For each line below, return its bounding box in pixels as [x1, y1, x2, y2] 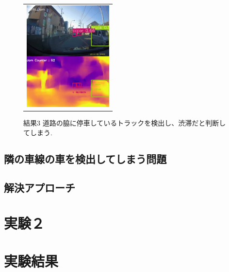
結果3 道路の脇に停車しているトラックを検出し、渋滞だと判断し [23, 118, 226, 128]
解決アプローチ [4, 180, 75, 195]
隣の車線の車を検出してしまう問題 [4, 151, 167, 166]
